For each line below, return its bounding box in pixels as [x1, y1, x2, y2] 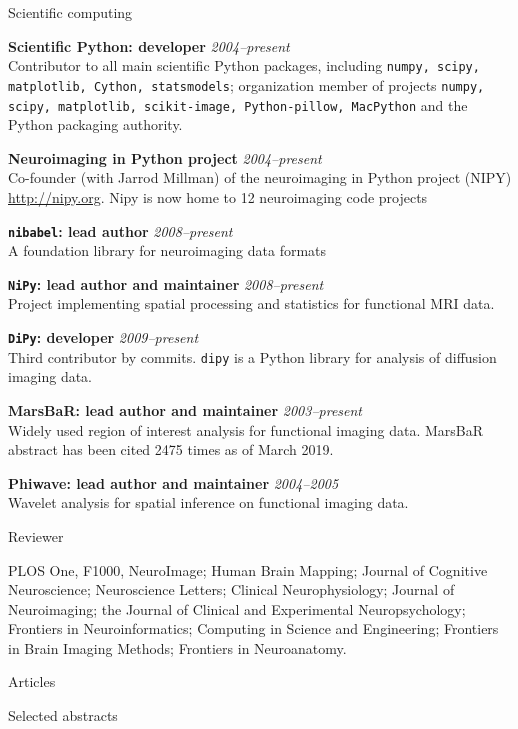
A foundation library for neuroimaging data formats [8, 240, 327, 261]
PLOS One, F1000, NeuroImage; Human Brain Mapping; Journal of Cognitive [8, 559, 488, 580]
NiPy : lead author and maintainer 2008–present [8, 273, 324, 294]
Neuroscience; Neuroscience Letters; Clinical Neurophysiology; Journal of [8, 579, 455, 600]
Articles [8, 671, 56, 692]
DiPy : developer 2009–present [8, 327, 199, 348]
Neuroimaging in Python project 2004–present [8, 147, 322, 168]
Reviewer [8, 525, 64, 546]
